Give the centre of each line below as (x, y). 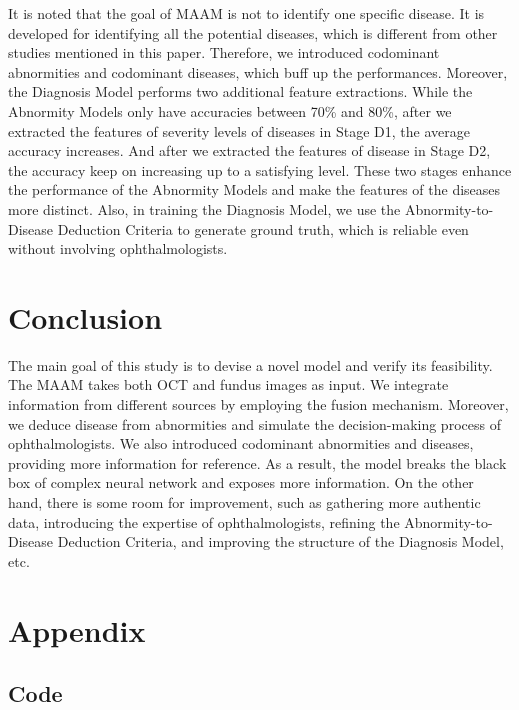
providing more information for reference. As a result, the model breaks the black (257, 462)
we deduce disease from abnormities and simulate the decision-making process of (254, 423)
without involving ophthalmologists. (118, 248)
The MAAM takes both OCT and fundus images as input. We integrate (228, 384)
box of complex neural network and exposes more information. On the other (241, 482)
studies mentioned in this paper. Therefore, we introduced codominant (224, 52)
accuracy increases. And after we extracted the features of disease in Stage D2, (249, 150)
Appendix (77, 629)
